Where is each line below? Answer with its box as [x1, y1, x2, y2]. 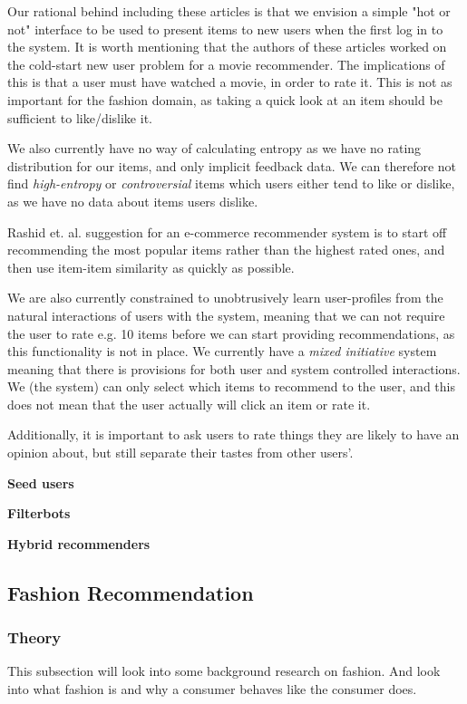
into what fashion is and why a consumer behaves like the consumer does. [7, 680, 417, 699]
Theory [7, 626, 62, 649]
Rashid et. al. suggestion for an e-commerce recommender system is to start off [7, 222, 447, 241]
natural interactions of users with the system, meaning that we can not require [7, 305, 445, 324]
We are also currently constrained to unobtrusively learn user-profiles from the [7, 288, 443, 307]
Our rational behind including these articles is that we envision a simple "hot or [7, 2, 451, 20]
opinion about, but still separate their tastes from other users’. [7, 443, 354, 462]
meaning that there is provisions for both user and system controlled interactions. [7, 359, 461, 378]
